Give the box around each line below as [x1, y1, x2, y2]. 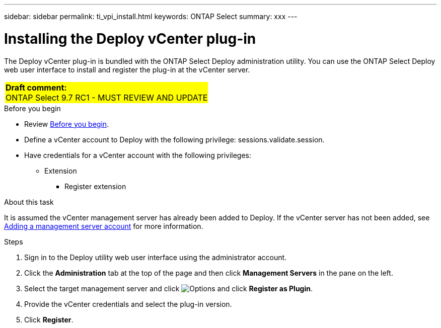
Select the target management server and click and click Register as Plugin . [24, 284, 313, 293]
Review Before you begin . [24, 119, 109, 128]
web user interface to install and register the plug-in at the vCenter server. [4, 65, 250, 74]
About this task [4, 197, 54, 206]
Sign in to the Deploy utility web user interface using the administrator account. [24, 253, 287, 262]
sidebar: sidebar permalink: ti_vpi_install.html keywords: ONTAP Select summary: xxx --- [4, 12, 298, 21]
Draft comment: [6, 82, 67, 93]
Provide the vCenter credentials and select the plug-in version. [24, 299, 232, 308]
